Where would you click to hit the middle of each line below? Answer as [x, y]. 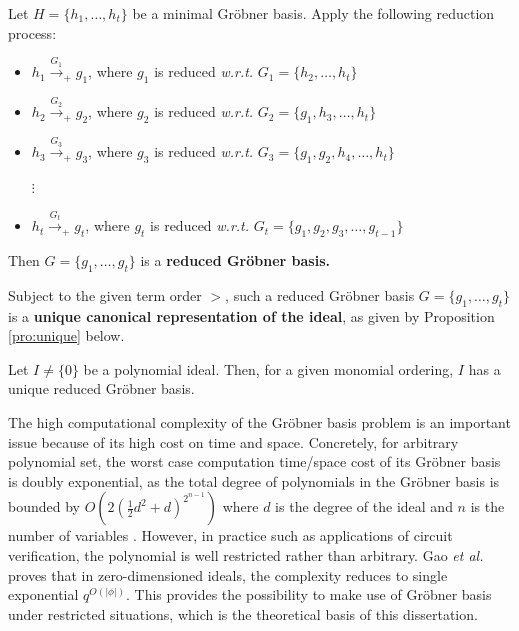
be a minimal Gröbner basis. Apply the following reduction [313, 13]
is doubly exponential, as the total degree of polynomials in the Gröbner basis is [254, 480]
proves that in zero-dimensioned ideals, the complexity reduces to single [228, 574]
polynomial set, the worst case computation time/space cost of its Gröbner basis [254, 461]
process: [32, 32]
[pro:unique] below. [66, 335]
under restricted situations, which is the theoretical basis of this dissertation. [243, 613]
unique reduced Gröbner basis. [101, 388]
